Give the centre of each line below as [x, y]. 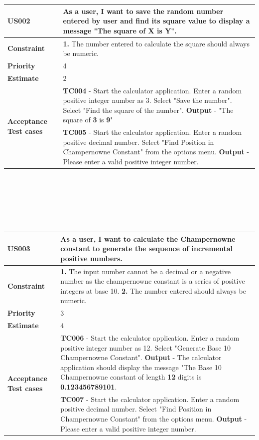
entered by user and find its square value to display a [156, 21]
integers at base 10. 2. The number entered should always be [153, 290]
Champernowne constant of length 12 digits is [131, 377]
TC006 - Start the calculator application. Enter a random [150, 337]
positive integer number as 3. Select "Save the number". [147, 100]
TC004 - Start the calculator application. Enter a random [152, 90]
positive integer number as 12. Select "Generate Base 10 [146, 347]
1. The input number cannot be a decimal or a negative [145, 271]
